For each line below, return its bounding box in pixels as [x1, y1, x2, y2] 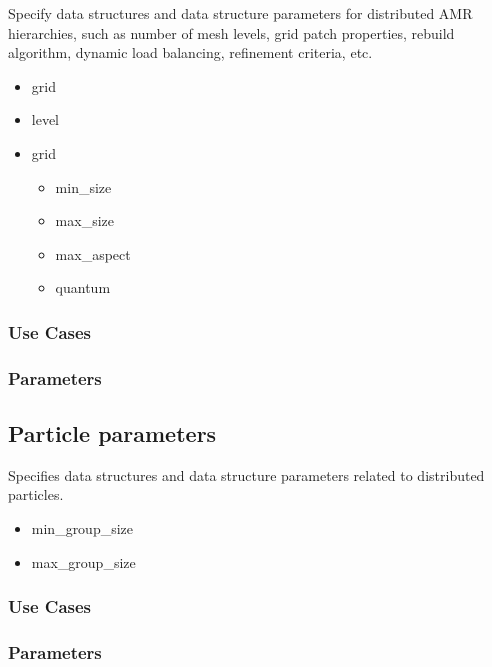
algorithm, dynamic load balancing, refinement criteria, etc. [8, 42, 373, 63]
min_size [55, 176, 112, 197]
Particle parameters [8, 418, 217, 449]
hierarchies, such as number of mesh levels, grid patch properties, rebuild [8, 22, 455, 43]
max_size [55, 210, 114, 231]
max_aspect [55, 243, 131, 264]
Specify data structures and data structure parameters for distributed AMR [8, 3, 473, 23]
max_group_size [31, 551, 136, 572]
